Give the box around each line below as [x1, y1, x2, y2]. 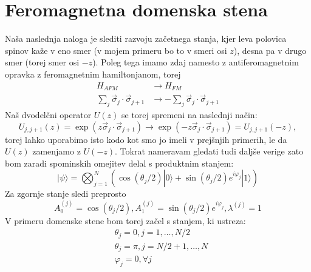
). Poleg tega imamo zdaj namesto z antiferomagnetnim [92, 56, 299, 68]
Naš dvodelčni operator [5, 108, 92, 121]
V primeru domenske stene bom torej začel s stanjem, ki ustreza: [5, 214, 246, 227]
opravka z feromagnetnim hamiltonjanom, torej [5, 67, 181, 80]
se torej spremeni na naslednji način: [121, 108, 258, 121]
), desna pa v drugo [233, 44, 307, 56]
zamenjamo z [32, 145, 81, 158]
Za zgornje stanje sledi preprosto [5, 187, 126, 200]
